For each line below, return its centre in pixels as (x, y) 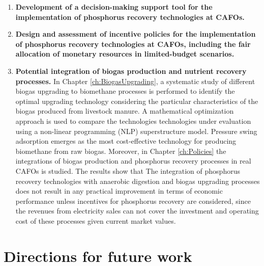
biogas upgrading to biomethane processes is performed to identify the (125, 91)
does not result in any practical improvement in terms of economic (119, 191)
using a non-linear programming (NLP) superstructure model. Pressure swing (136, 131)
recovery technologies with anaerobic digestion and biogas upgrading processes (138, 181)
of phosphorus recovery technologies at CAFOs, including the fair (133, 44)
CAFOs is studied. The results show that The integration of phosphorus (128, 170)
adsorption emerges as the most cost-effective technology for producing (126, 141)
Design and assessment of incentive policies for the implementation (136, 34)
